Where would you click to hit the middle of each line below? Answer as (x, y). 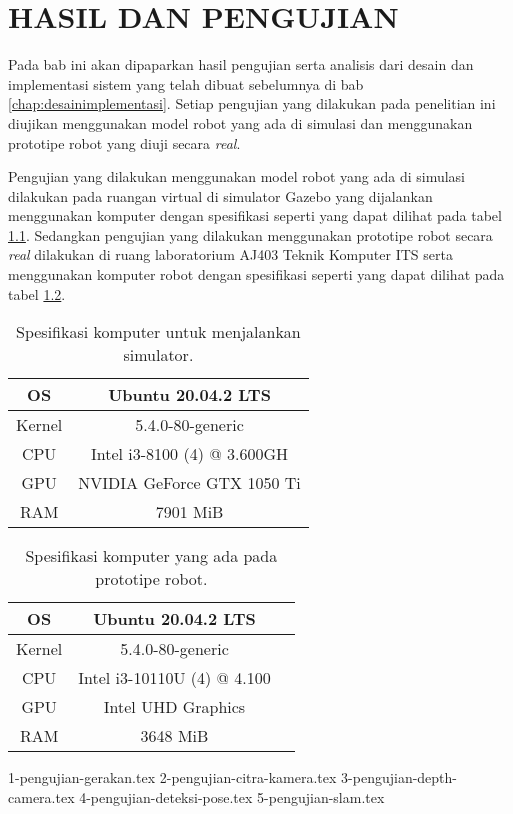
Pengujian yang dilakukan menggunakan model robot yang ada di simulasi (237, 176)
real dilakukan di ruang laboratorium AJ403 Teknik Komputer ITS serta (230, 254)
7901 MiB (189, 512)
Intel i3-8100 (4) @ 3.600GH (190, 454)
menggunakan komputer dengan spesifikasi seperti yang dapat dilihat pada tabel (255, 215)
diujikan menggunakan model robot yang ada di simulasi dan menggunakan (240, 122)
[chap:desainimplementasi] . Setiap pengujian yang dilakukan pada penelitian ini (252, 103)
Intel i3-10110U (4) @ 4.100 (174, 678)
